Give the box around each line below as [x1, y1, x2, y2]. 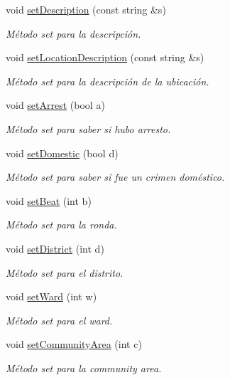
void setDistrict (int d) [6, 241, 104, 255]
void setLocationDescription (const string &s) [6, 50, 204, 65]
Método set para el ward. [6, 312, 113, 327]
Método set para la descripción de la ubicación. [6, 73, 209, 88]
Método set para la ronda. [6, 217, 117, 232]
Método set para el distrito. [6, 265, 124, 280]
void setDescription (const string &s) [6, 2, 166, 16]
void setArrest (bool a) [6, 97, 105, 112]
